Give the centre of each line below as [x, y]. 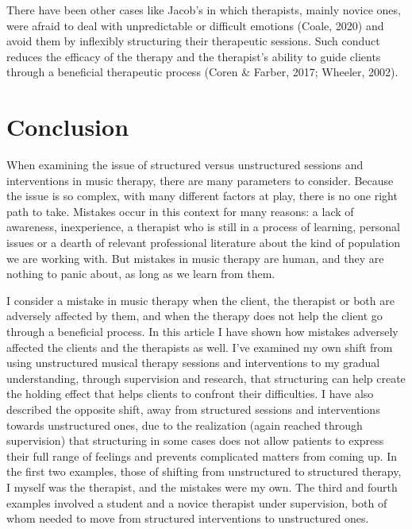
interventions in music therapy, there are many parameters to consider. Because [200, 180]
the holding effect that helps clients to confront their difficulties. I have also [190, 394]
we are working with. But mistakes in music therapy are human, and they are [195, 258]
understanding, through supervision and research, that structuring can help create [206, 378]
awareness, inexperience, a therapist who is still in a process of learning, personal [203, 227]
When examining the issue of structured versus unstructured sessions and [185, 165]
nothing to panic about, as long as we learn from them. [141, 274]
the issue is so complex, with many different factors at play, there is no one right [202, 196]
